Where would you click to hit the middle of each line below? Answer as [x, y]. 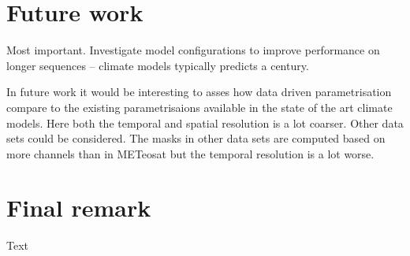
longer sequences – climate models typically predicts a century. [158, 65]
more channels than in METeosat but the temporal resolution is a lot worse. [190, 153]
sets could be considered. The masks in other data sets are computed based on [196, 138]
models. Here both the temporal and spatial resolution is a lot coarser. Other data [205, 122]
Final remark [79, 208]
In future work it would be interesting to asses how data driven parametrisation [199, 92]
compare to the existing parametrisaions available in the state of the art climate [199, 107]
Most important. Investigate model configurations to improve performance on [193, 50]
